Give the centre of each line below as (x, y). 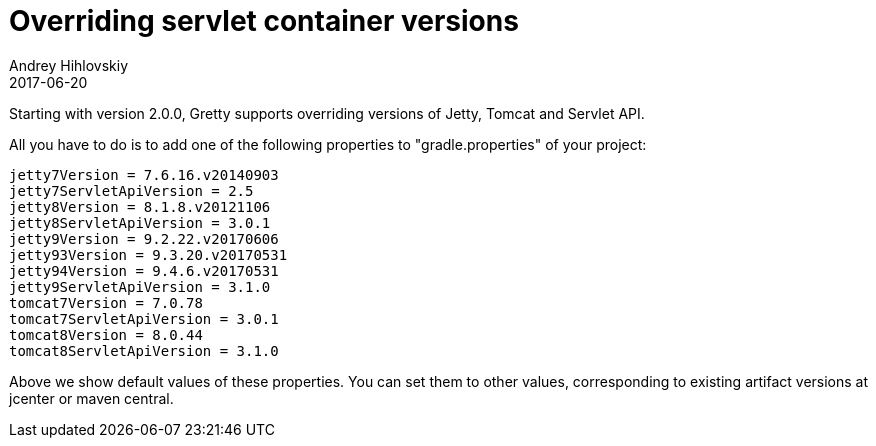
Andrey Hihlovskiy (69, 65)
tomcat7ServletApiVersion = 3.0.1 (144, 318)
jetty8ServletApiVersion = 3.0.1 (140, 222)
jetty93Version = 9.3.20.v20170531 (148, 254)
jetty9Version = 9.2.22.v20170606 (144, 238)
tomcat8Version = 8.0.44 (106, 334)
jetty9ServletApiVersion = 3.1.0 (140, 286)
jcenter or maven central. (91, 398)
